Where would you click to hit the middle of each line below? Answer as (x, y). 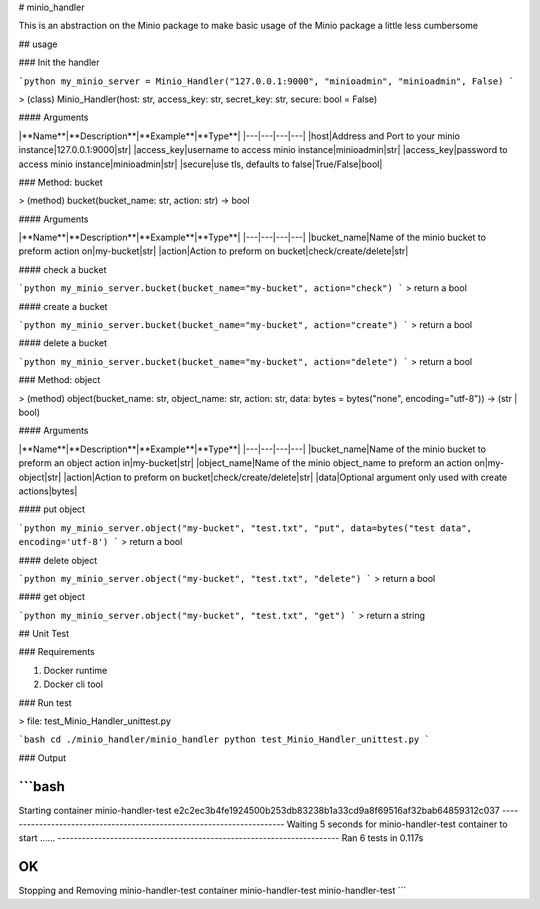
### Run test (45, 702)
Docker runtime (75, 670)
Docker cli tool (73, 684)
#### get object (51, 597)
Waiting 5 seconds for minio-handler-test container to (397, 824)
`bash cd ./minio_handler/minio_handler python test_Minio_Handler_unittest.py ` (224, 739)
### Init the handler (59, 62)
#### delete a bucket (62, 343)
